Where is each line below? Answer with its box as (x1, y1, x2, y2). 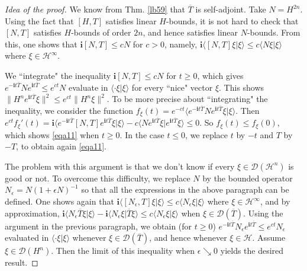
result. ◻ (5, 256, 38, 269)
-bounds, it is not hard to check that (166, 14, 299, 27)
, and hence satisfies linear (143, 26, 238, 39)
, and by (260, 195, 290, 208)
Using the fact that (5, 14, 74, 27)
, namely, (164, 37, 198, 50)
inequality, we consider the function (5, 104, 134, 116)
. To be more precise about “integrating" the (106, 93, 268, 105)
